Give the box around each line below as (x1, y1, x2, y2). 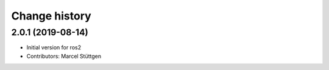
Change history (11, 9, 91, 23)
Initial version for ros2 (26, 44, 82, 51)
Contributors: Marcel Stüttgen (26, 52, 102, 60)
